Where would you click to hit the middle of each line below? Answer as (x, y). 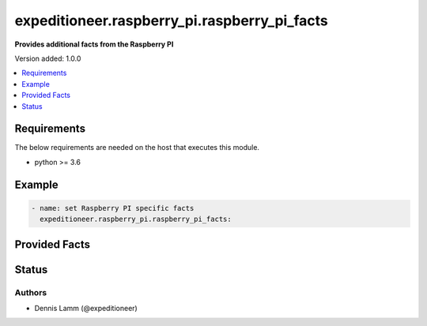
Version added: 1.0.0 (48, 58)
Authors (31, 292)
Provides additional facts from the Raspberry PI (94, 44)
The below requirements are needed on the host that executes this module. (137, 148)
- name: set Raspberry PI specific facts (113, 208)
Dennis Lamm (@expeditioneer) (86, 308)
